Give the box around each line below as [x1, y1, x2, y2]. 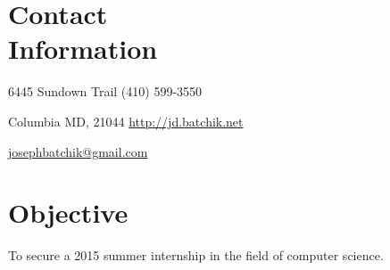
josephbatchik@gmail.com [8, 142, 148, 160]
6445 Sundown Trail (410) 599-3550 [8, 82, 203, 101]
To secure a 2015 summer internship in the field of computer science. [8, 246, 384, 265]
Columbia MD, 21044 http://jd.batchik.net [8, 111, 244, 130]
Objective [8, 194, 129, 231]
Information [8, 30, 158, 67]
